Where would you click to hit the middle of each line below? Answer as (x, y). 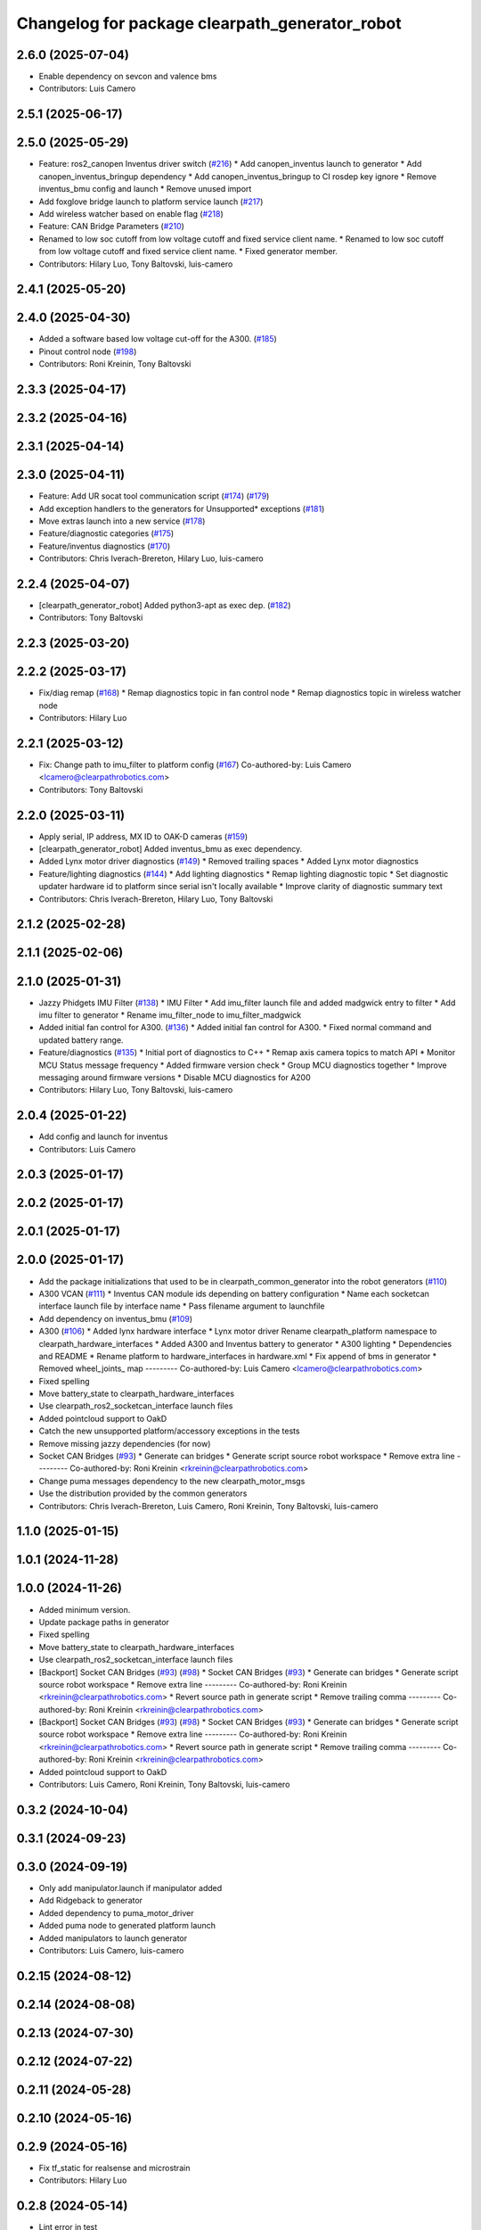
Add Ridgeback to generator (90, 1901)
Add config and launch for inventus (103, 1136)
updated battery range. (81, 1040)
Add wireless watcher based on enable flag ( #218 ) (131, 213)
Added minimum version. (85, 1609)
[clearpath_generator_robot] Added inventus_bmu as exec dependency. (171, 849)
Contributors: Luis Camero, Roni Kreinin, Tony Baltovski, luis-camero (164, 1785)
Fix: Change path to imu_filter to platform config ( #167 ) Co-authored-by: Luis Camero (195, 765)
